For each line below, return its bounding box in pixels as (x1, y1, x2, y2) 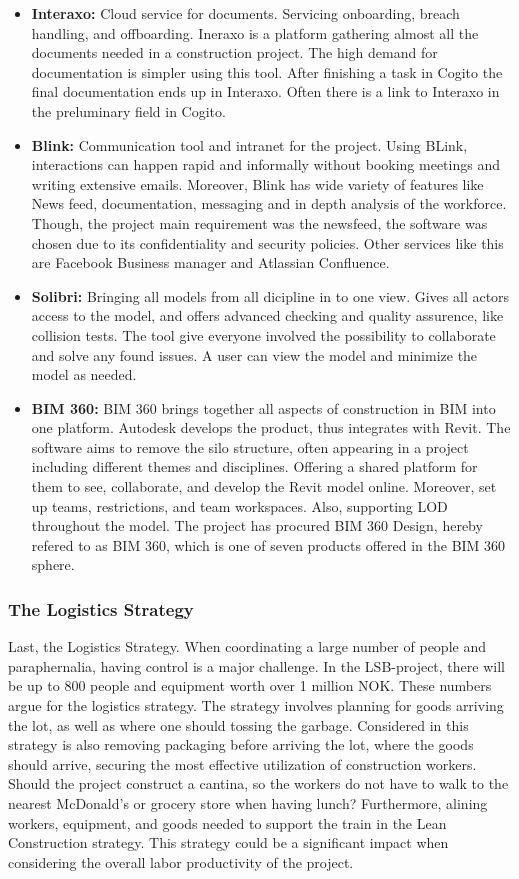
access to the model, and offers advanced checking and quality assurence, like (31, 305, 504, 326)
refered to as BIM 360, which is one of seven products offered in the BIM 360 (31, 534, 506, 555)
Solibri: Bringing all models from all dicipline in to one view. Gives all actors (31, 285, 510, 306)
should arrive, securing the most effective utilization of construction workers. (8, 753, 477, 774)
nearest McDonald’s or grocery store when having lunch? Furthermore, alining (8, 793, 488, 813)
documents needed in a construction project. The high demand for (31, 42, 438, 63)
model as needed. (31, 364, 137, 385)
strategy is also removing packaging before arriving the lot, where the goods (8, 734, 474, 755)
